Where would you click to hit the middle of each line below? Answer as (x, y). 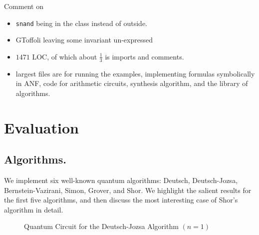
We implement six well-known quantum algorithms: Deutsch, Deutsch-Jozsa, (121, 180)
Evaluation (41, 127)
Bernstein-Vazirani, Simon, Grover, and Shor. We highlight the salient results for (128, 190)
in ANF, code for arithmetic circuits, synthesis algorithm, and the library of (132, 83)
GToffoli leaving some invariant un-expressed (84, 40)
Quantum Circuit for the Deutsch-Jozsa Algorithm (101, 226)
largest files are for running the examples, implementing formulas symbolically (135, 73)
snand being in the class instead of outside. (82, 23)
